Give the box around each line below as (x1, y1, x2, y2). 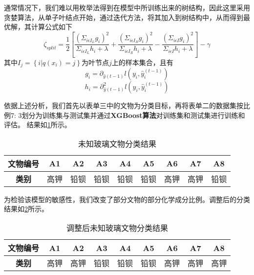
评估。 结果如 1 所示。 (4, 119, 71, 130)
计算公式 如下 (31, 22, 72, 32)
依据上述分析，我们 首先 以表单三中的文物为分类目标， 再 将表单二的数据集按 (4, 100, 243, 111)
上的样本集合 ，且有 (111, 57, 173, 67)
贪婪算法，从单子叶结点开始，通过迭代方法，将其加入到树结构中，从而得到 (4, 12, 243, 22)
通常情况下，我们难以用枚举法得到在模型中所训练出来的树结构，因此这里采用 (4, 2, 250, 12)
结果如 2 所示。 (4, 204, 48, 214)
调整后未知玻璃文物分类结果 (66, 222, 169, 234)
